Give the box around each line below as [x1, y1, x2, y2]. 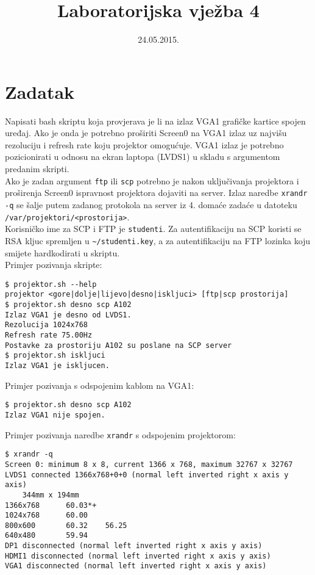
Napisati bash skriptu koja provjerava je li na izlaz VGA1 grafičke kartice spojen [5, 114, 306, 127]
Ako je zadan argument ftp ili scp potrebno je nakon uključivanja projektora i [5, 174, 299, 187]
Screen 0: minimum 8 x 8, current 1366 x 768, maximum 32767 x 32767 [5, 460, 293, 469]
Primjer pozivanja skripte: [5, 258, 102, 271]
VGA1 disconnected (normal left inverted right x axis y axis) [5, 562, 267, 571]
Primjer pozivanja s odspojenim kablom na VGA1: [5, 378, 194, 391]
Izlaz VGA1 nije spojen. [5, 410, 105, 419]
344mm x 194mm [22, 490, 79, 499]
